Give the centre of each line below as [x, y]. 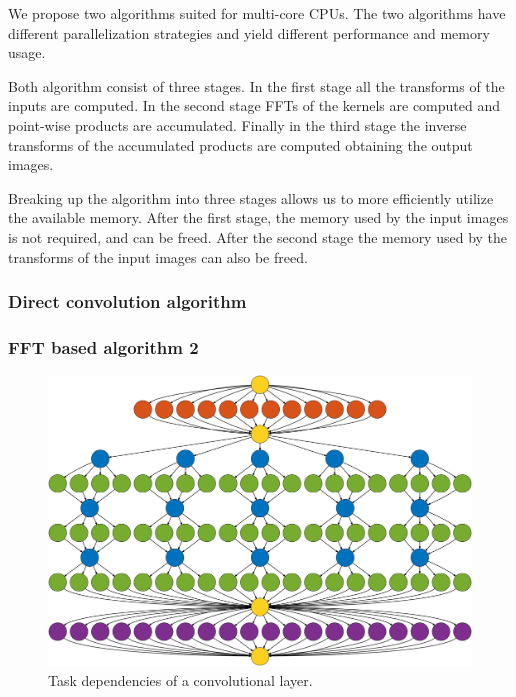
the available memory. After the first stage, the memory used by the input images [258, 217]
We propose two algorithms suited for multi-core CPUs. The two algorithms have [257, 13]
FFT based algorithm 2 [103, 346]
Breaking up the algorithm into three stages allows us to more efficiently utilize [251, 197]
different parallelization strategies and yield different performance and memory [249, 32]
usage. [27, 52]
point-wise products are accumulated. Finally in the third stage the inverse [237, 124]
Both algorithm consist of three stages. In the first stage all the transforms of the [256, 85]
